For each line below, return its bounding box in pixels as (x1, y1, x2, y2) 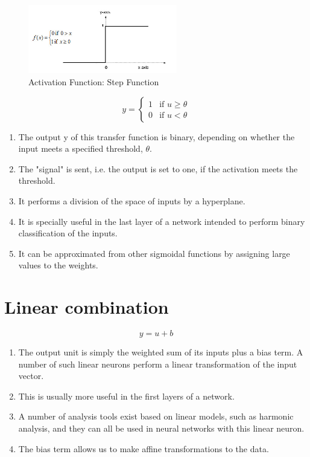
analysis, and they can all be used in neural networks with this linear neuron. (18, 422, 305, 434)
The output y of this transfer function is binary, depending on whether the (18, 130, 295, 143)
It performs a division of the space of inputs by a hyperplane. (18, 194, 245, 207)
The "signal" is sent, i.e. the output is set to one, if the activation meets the (18, 162, 298, 175)
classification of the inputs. (18, 227, 118, 239)
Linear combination (4, 294, 169, 319)
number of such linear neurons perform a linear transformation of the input (18, 357, 297, 370)
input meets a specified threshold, (18, 142, 143, 155)
